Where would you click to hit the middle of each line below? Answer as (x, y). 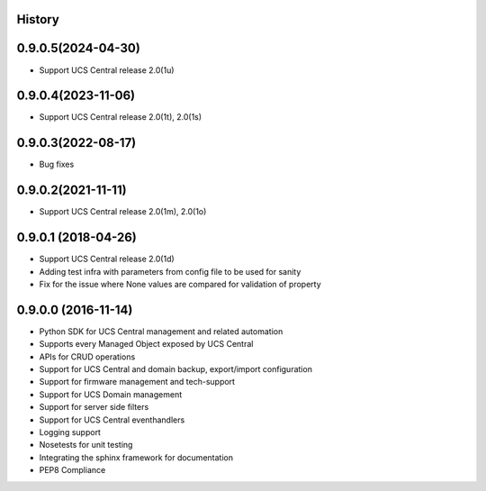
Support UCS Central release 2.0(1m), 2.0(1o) (123, 212)
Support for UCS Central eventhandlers (112, 420)
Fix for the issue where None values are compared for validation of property (180, 284)
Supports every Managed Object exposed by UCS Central (146, 344)
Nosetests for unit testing (86, 445)
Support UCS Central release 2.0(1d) (107, 259)
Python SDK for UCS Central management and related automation (161, 331)
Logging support (70, 432)
